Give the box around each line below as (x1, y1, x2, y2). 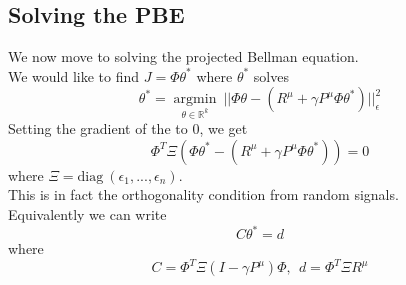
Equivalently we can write (8, 203, 167, 224)
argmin (173, 92, 217, 107)
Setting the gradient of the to (8, 118, 188, 139)
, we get (199, 118, 248, 139)
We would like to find (8, 65, 140, 86)
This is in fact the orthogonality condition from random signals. (8, 184, 399, 205)
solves (253, 65, 289, 86)
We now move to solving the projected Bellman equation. (8, 46, 359, 67)
